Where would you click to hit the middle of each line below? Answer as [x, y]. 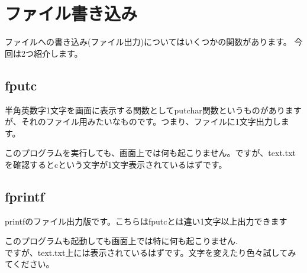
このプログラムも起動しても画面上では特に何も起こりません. [121, 241]
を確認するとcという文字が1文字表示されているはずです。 [116, 164]
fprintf [25, 196]
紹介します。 [58, 53]
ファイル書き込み [71, 13]
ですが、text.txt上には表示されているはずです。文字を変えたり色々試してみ [151, 252]
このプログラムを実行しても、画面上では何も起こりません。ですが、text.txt [151, 153]
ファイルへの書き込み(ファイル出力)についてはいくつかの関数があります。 [148, 42]
